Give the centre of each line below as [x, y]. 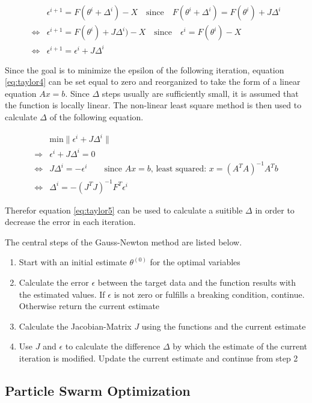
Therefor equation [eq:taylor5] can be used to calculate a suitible [124, 210]
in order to [275, 210]
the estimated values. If [62, 294]
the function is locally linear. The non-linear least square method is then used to [153, 105]
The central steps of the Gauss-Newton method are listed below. [124, 241]
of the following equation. [96, 116]
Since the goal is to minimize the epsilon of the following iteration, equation [145, 69]
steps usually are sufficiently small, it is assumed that [200, 93]
